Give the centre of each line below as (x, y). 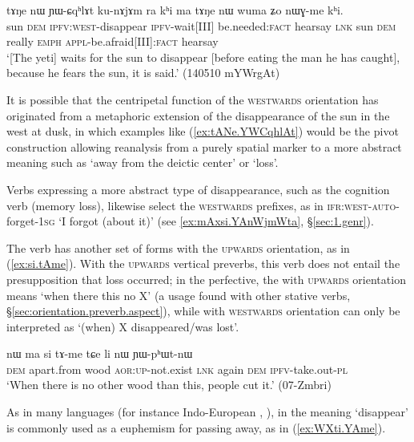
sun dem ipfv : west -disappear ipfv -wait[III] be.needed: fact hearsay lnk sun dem (201, 25)
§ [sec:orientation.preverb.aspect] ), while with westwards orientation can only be (203, 311)
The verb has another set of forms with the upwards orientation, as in (178, 247)
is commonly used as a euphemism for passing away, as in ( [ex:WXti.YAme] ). (196, 427)
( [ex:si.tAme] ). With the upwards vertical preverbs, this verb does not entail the (203, 264)
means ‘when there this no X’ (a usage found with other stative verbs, (179, 295)
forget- (23, 221)
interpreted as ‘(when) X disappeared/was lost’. (123, 326)
